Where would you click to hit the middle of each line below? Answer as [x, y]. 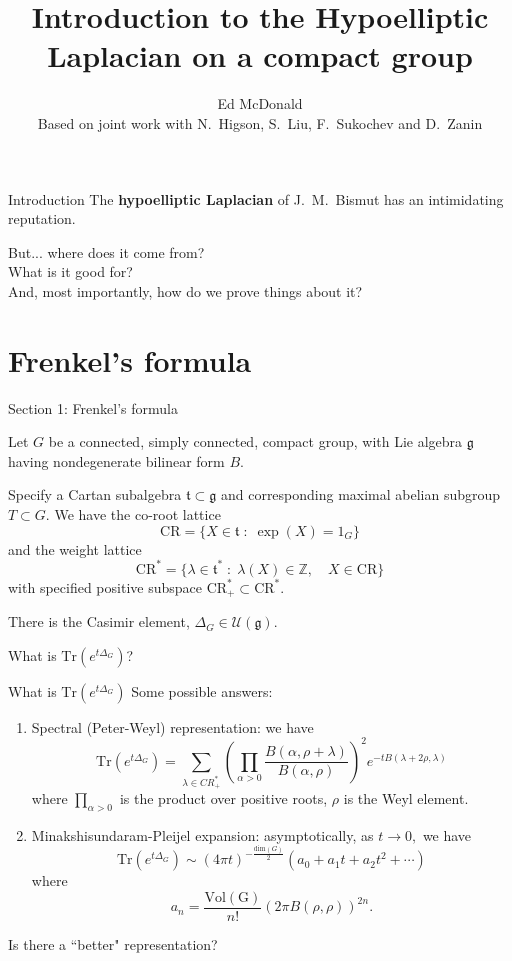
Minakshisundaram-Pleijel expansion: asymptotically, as [202, 834]
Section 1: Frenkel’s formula [93, 407]
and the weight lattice [75, 548]
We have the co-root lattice [137, 513]
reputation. [42, 218]
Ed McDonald [260, 103]
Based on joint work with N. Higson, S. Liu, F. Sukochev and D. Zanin [260, 122]
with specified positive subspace [105, 586]
